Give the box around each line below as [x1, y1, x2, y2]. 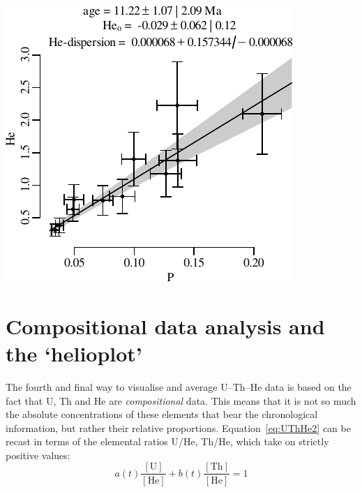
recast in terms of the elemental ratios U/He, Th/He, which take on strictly [6, 434, 329, 449]
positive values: [6, 447, 70, 462]
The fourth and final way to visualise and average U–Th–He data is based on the [6, 379, 352, 394]
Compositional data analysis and [6, 311, 325, 340]
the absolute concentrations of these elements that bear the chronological [6, 407, 318, 422]
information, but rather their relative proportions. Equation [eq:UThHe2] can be [6, 420, 351, 435]
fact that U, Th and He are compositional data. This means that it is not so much [6, 393, 356, 408]
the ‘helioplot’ [6, 338, 142, 367]
